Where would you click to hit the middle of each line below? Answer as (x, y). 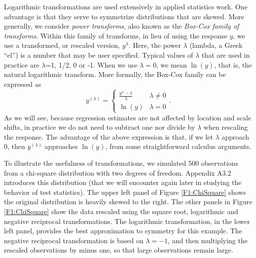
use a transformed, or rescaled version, (62, 45)
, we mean (171, 64)
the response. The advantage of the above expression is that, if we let (109, 136)
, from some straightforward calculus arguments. (178, 146)
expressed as (23, 84)
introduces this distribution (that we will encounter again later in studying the (123, 182)
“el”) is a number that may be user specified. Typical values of (99, 55)
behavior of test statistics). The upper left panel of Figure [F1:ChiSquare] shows (125, 192)
